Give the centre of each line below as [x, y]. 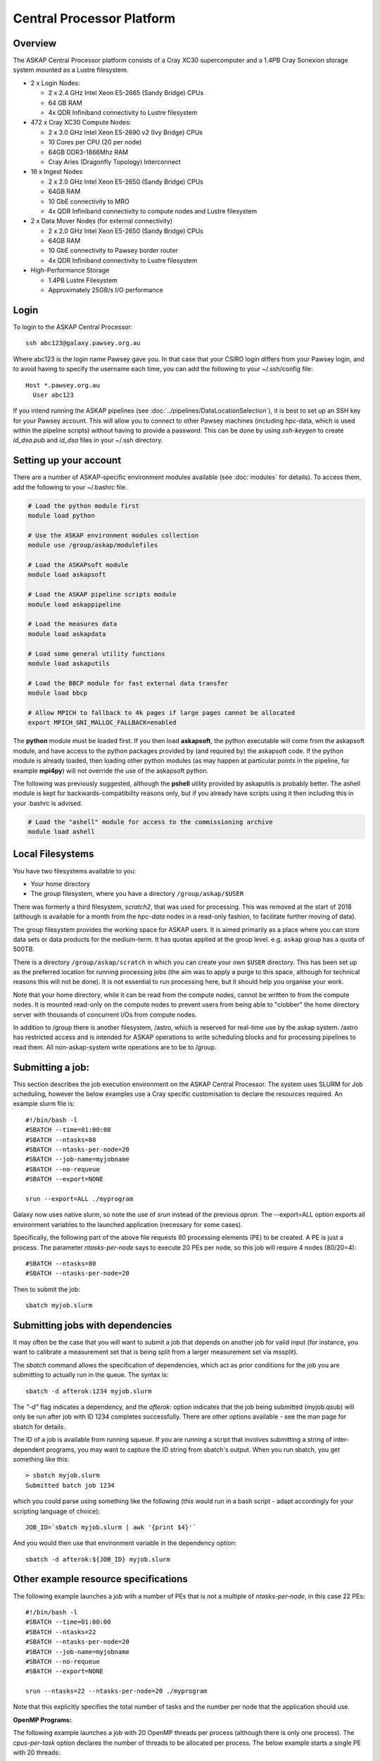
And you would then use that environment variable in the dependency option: [125, 1543]
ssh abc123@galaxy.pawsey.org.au [83, 343]
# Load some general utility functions [96, 654]
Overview [35, 43]
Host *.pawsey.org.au [63, 385]
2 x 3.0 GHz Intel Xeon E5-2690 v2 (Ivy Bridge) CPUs [126, 132]
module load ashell [61, 832]
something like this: [41, 1459]
